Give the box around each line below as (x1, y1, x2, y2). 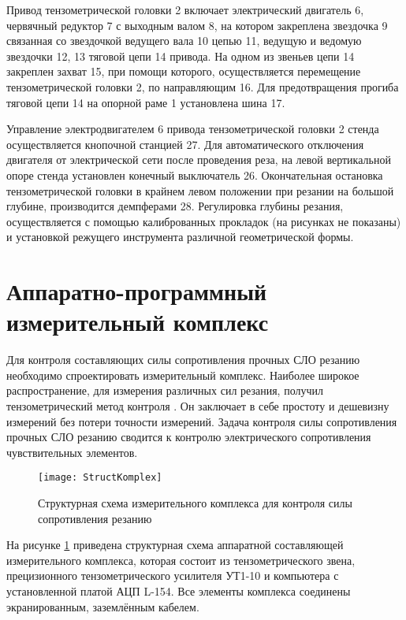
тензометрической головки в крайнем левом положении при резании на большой (6, 182, 394, 199)
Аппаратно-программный (6, 275, 267, 307)
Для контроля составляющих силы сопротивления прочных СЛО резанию (6, 351, 360, 368)
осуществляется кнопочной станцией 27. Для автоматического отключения (6, 136, 364, 152)
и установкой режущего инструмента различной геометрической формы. (6, 228, 354, 245)
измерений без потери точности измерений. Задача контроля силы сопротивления (6, 413, 397, 429)
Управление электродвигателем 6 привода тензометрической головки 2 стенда (6, 121, 379, 137)
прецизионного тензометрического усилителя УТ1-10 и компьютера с (6, 567, 339, 584)
